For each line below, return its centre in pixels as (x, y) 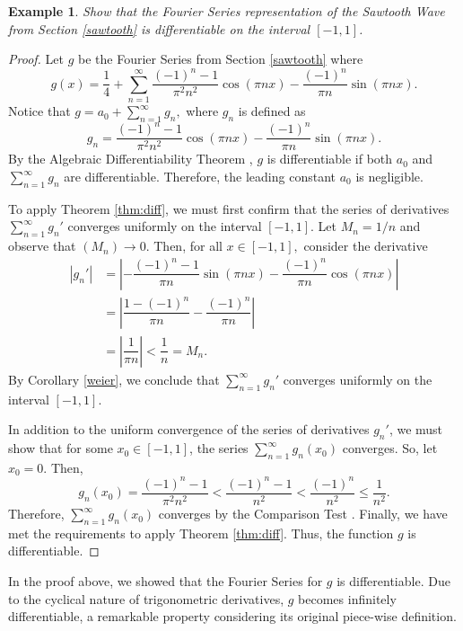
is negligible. (389, 177)
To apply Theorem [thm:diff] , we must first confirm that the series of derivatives (229, 208)
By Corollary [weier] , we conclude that (114, 379)
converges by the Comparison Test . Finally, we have (303, 514)
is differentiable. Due (393, 581)
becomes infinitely (347, 598)
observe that (42, 246)
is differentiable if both (330, 159)
